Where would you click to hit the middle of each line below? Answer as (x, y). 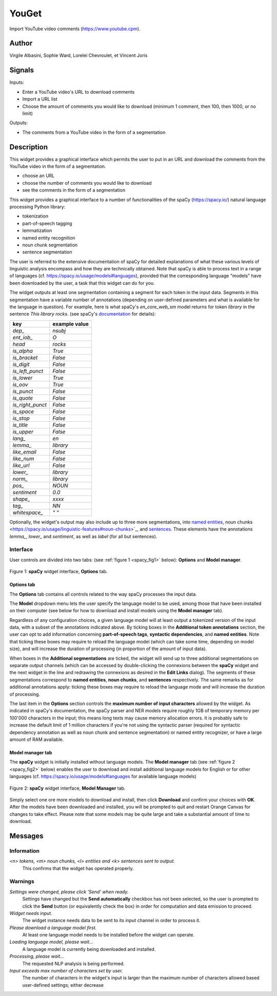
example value (71, 324)
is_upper (23, 432)
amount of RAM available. (37, 739)
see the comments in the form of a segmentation (74, 190)
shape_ (21, 499)
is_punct (23, 391)
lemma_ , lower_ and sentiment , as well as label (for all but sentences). (83, 536)
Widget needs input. (31, 913)
